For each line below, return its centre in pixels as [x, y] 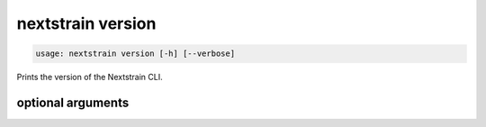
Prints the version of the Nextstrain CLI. [90, 77]
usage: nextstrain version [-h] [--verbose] [135, 54]
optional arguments [73, 102]
